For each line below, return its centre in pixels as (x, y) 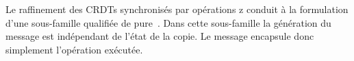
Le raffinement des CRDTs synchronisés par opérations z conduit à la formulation (177, 9)
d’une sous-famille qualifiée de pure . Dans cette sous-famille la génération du (168, 22)
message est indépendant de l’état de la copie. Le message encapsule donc (160, 36)
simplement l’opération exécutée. (74, 49)
